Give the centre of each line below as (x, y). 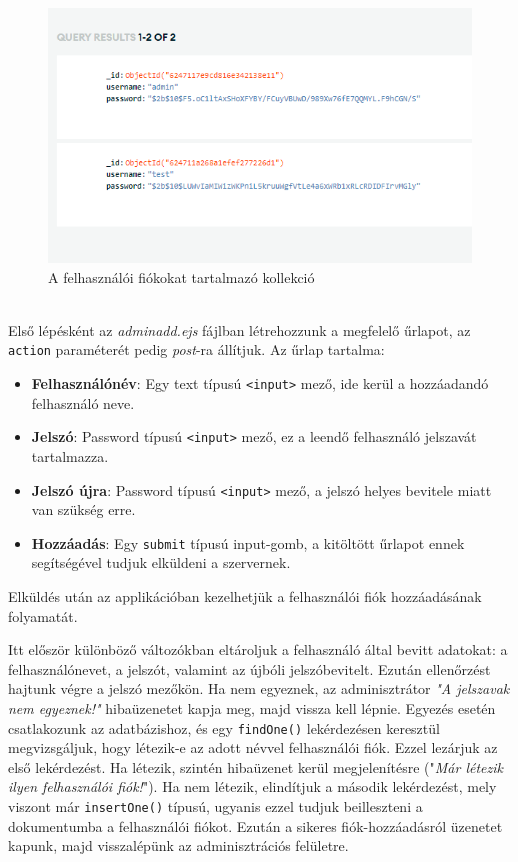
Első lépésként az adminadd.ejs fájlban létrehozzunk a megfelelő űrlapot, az (239, 329)
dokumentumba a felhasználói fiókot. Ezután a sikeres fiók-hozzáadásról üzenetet (255, 825)
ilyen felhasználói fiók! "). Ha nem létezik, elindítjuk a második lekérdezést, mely (252, 786)
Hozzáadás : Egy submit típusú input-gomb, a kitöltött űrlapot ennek (248, 542)
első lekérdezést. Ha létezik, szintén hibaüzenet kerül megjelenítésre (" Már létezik (255, 766)
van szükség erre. (83, 509)
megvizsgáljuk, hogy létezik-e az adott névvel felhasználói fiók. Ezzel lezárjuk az (253, 747)
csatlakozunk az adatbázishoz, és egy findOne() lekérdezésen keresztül (224, 727)
